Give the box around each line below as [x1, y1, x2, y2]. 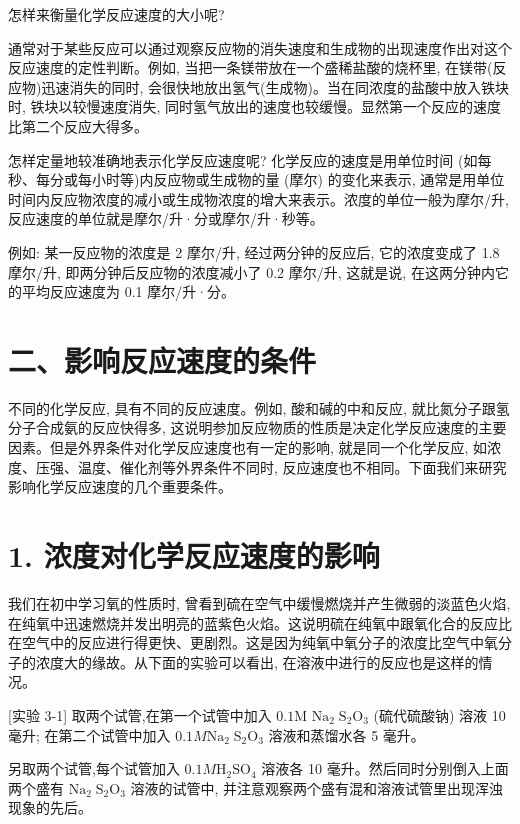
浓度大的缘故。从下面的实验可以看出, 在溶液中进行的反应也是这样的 [35, 651, 479, 672]
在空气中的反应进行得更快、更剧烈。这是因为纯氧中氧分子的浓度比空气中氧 [8, 632, 498, 653]
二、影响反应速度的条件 [8, 339, 317, 380]
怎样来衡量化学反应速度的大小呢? [8, 4, 225, 24]
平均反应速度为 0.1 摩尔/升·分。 [21, 281, 236, 302]
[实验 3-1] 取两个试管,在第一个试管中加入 [8, 704, 272, 725]
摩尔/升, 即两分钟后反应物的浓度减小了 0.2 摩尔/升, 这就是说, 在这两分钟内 [8, 261, 495, 282]
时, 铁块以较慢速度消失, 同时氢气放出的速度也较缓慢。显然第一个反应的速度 [8, 96, 502, 117]
